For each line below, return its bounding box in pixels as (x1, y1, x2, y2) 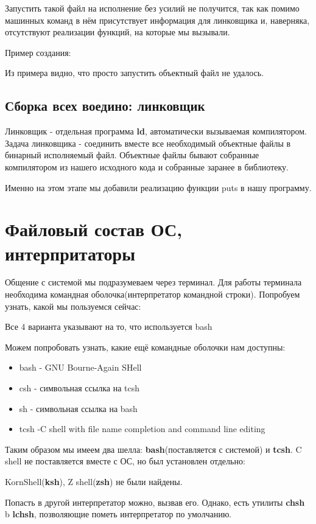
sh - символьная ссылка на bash (19, 402, 138, 414)
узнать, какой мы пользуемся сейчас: (5, 299, 141, 312)
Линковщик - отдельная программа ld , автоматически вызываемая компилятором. (5, 125, 307, 138)
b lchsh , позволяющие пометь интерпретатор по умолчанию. (5, 508, 232, 520)
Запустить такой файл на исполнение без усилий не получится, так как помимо (5, 2, 300, 14)
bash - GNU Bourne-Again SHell (19, 361, 142, 374)
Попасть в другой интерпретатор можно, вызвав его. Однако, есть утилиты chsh (5, 495, 305, 508)
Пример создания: (5, 46, 71, 58)
